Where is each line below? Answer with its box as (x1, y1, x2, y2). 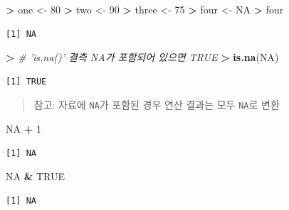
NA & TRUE (6, 169, 65, 184)
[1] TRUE (6, 76, 47, 87)
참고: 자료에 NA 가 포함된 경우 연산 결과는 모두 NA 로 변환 (33, 97, 280, 112)
